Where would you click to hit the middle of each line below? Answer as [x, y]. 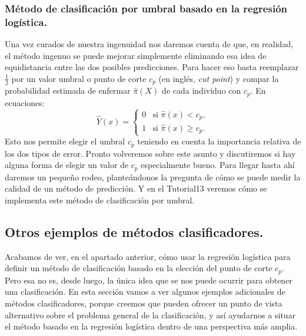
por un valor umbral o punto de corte [79, 78]
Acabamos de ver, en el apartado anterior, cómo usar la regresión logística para [148, 256]
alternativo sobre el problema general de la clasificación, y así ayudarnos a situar [150, 314]
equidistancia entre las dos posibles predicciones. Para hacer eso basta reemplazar [152, 67]
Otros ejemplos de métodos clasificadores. [134, 232]
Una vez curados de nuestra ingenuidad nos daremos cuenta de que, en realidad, [149, 44]
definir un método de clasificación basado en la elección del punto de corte [139, 268]
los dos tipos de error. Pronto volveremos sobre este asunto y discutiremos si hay [150, 153]
